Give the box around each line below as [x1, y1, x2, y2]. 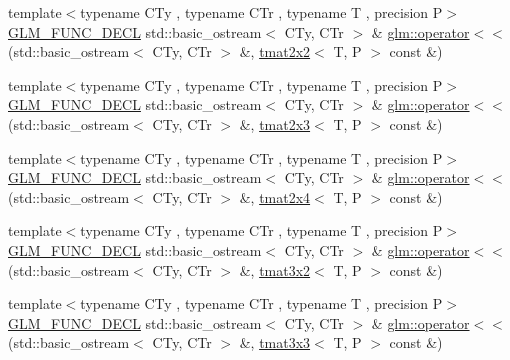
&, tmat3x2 [239, 259, 311, 280]
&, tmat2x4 [239, 186, 311, 207]
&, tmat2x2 [239, 41, 311, 62]
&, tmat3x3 [239, 332, 311, 353]
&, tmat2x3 [239, 113, 311, 134]
